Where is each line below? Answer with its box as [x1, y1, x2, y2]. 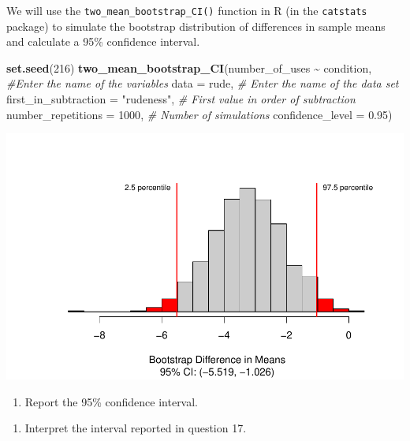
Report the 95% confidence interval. [24, 393, 199, 409]
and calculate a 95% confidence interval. [6, 33, 200, 50]
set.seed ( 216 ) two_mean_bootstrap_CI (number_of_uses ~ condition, [6, 59, 372, 76]
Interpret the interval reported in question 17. [24, 420, 247, 436]
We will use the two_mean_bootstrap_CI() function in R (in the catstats [6, 2, 367, 18]
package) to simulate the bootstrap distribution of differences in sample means [6, 17, 386, 34]
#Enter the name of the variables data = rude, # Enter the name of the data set [6, 75, 399, 92]
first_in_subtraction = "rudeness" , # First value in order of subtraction [6, 91, 356, 107]
